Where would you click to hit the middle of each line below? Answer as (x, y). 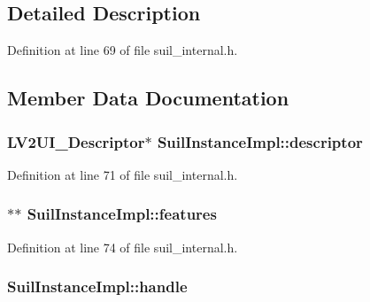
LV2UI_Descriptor (76, 141)
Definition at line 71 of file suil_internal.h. (123, 174)
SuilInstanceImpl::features (122, 214)
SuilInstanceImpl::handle (97, 287)
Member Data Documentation (148, 98)
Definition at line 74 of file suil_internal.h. (123, 247)
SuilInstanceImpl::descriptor (260, 141)
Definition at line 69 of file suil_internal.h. (123, 50)
